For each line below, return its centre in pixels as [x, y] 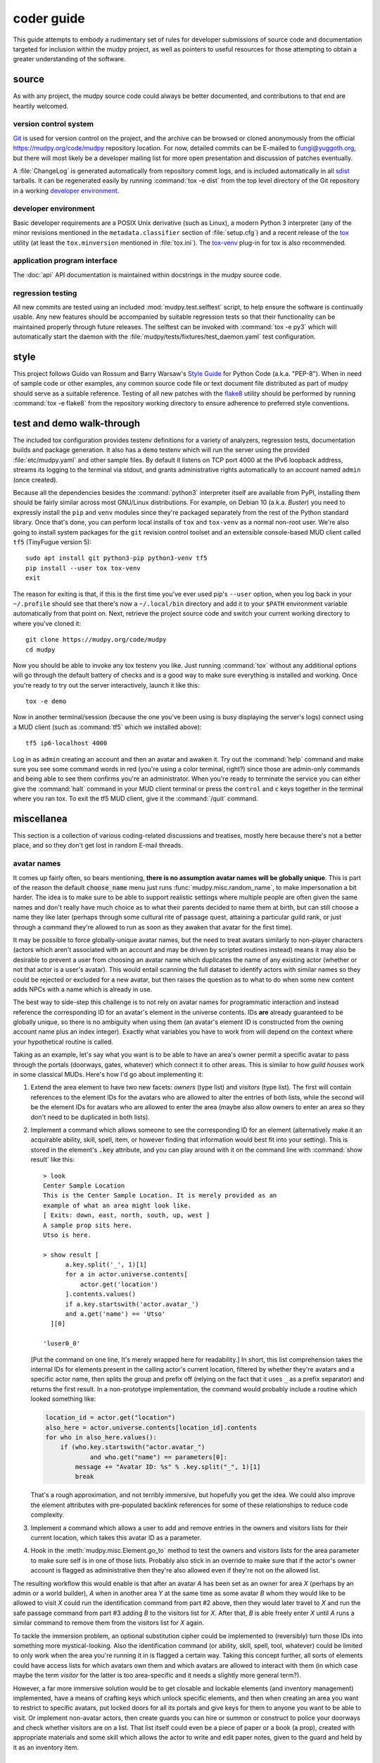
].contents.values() [101, 1294]
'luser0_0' [62, 1344]
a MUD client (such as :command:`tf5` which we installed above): [107, 727]
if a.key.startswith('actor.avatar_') [132, 1304]
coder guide [49, 18]
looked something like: [63, 1399]
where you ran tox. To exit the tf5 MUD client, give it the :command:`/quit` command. [135, 799]
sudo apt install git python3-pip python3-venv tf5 [116, 558]
